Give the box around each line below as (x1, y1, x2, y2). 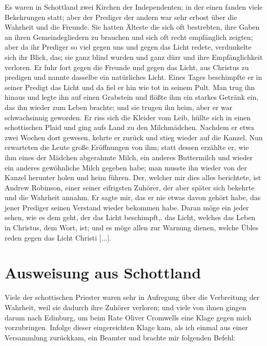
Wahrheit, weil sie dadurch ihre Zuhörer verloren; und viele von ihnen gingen (5, 301, 247, 312)
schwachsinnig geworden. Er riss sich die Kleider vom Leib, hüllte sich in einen (5, 112, 251, 122)
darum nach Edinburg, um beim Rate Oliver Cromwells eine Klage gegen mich (5, 312, 252, 322)
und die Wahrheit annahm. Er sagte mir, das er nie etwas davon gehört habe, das (5, 192, 261, 203)
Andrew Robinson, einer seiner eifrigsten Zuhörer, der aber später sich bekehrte (5, 182, 255, 192)
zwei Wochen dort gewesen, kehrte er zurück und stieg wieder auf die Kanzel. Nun (5, 132, 263, 142)
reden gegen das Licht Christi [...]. (5, 232, 112, 243)
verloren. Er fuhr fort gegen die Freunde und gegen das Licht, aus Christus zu (5, 61, 249, 72)
